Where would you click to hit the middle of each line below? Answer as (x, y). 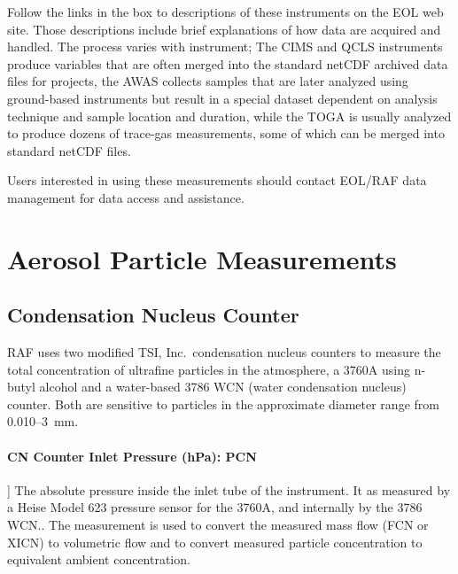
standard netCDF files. (69, 150)
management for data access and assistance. (126, 197)
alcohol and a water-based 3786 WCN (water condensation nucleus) (223, 387)
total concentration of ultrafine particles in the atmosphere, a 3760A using (209, 369)
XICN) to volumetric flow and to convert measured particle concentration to (215, 542)
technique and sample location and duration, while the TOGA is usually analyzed (229, 116)
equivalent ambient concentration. (99, 559)
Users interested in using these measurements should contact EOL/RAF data (217, 180)
